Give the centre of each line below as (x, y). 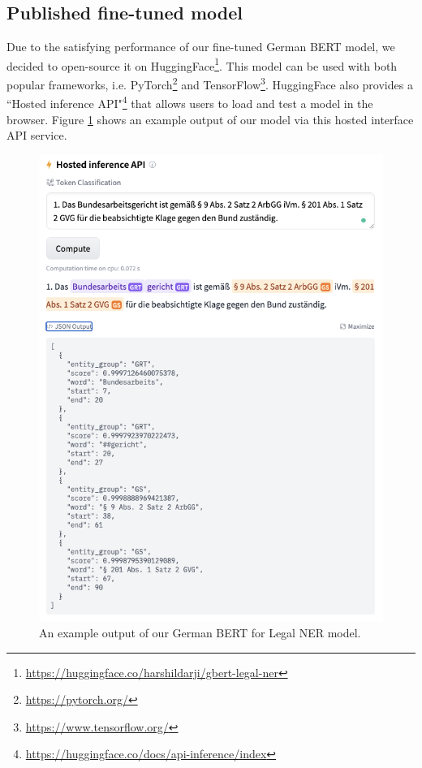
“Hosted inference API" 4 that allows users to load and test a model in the (190, 102)
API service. (37, 135)
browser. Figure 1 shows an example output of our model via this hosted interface (210, 119)
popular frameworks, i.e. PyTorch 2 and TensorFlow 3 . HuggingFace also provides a (210, 83)
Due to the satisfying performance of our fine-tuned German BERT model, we (201, 47)
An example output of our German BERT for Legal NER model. (200, 633)
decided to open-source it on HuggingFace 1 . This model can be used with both (202, 64)
